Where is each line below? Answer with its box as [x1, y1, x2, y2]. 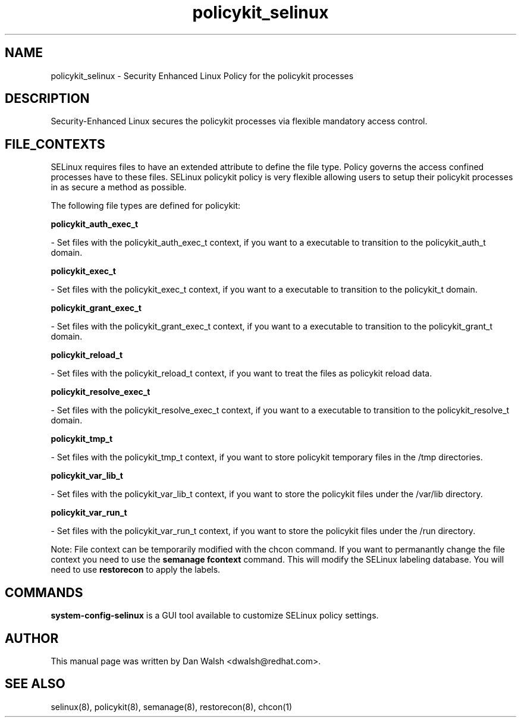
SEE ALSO [5, 676, 65, 692]
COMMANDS [5, 585, 83, 600]
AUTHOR [5, 630, 59, 646]
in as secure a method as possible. [51, 182, 187, 193]
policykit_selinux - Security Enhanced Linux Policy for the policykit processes [51, 70, 354, 81]
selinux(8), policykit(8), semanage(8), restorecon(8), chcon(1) [51, 701, 293, 712]
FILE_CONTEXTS [5, 136, 105, 152]
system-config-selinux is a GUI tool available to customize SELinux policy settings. [51, 610, 379, 621]
